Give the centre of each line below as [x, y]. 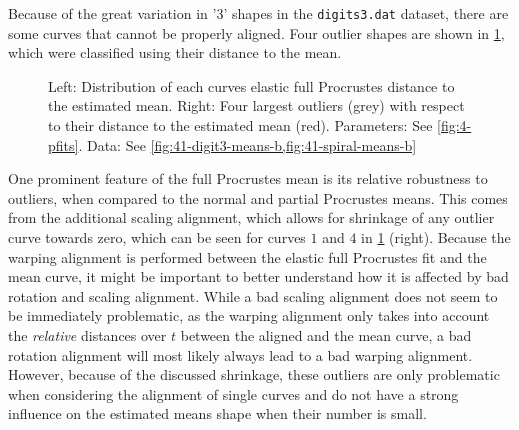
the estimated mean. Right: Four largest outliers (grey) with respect [256, 105]
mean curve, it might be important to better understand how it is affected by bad [258, 276]
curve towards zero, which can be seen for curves [157, 237]
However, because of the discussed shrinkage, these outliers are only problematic [254, 374]
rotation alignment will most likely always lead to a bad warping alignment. [240, 354]
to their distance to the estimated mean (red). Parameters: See [240, 125]
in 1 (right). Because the [436, 237]
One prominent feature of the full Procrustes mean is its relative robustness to [248, 178]
